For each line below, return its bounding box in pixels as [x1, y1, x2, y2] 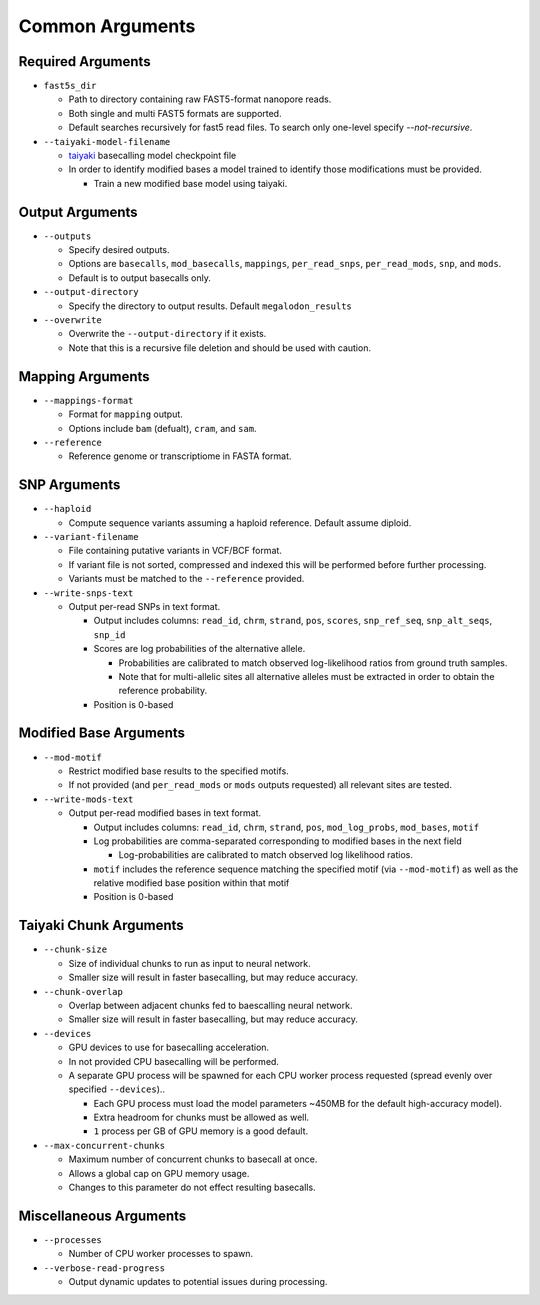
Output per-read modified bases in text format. [68, 807, 262, 819]
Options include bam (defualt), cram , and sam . [68, 422, 257, 434]
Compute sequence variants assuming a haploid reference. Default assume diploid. [68, 516, 412, 529]
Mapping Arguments [18, 368, 150, 385]
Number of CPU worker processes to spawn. [68, 1248, 254, 1260]
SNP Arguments [18, 476, 121, 494]
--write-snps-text [43, 587, 134, 599]
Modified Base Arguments [18, 725, 185, 742]
